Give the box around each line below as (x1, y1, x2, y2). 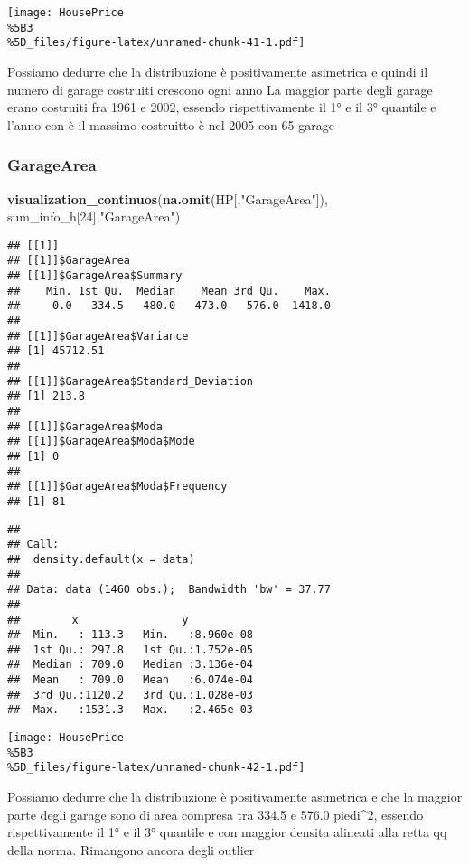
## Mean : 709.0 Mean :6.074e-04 (7, 673, 254, 687)
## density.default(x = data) (7, 552, 195, 566)
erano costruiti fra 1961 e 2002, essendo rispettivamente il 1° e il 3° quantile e (7, 98, 436, 117)
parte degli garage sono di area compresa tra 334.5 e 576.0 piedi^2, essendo (7, 804, 424, 823)
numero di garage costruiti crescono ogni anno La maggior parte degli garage (7, 80, 433, 99)
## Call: (7, 538, 60, 551)
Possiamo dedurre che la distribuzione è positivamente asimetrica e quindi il (7, 61, 428, 80)
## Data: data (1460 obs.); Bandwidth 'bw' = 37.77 (7, 583, 331, 597)
